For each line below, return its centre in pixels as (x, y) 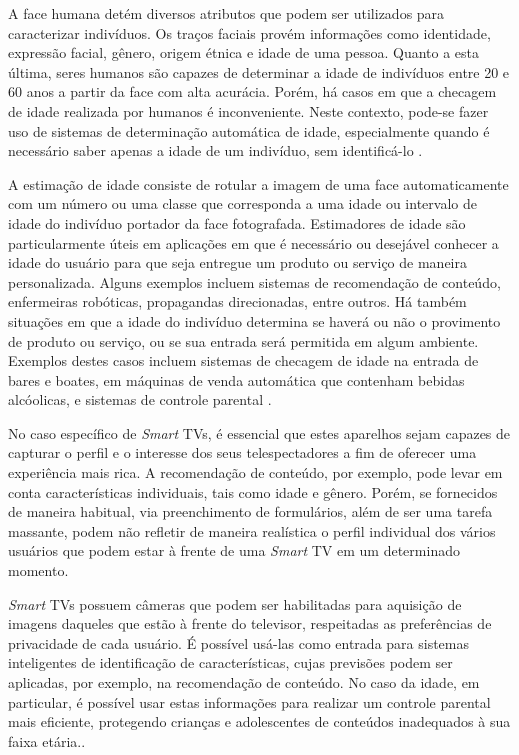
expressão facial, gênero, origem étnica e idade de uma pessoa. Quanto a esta (244, 52)
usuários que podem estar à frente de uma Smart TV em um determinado (234, 550)
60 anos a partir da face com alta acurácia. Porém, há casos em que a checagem (252, 91)
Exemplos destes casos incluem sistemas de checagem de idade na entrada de (243, 360)
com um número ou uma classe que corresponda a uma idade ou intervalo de (242, 203)
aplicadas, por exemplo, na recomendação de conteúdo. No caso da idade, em (244, 682)
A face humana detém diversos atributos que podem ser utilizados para (226, 13)
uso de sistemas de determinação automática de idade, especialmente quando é (249, 130)
